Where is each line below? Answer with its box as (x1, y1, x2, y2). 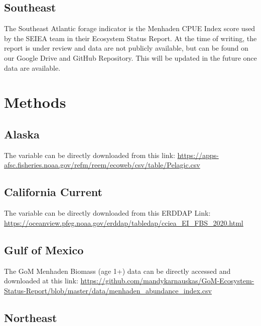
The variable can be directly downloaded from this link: (4, 149, 175, 160)
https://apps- (177, 149, 219, 160)
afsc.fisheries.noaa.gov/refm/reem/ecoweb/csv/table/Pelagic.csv (4, 159, 200, 170)
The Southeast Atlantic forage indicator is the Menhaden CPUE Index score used (4, 23, 255, 34)
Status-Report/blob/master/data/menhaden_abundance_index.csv (4, 285, 212, 295)
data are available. (4, 62, 61, 73)
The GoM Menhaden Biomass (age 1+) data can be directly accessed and (4, 265, 231, 276)
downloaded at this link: (4, 275, 78, 286)
